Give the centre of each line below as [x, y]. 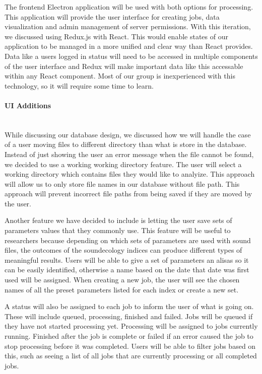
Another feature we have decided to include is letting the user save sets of [118, 220]
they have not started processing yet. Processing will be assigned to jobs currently [131, 326]
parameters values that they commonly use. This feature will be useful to [118, 230]
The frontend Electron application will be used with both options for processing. [129, 7]
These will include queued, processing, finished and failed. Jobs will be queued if [129, 316]
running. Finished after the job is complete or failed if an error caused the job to [129, 336]
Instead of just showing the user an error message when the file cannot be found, [129, 154]
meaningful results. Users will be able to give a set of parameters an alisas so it [127, 259]
